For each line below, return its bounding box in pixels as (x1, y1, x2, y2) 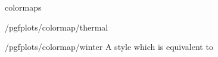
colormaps (5, 1, 42, 13)
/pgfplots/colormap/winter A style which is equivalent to (5, 41, 213, 53)
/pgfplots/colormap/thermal (5, 21, 108, 33)
